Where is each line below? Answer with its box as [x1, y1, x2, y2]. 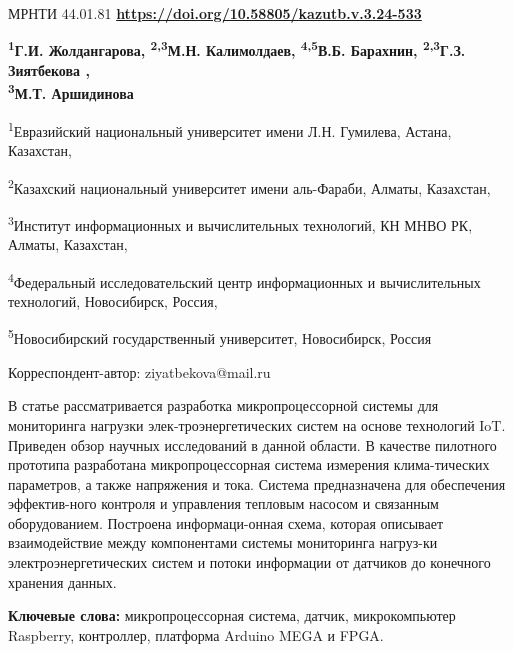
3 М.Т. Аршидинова [8, 80, 134, 104]
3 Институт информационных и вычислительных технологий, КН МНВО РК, [8, 211, 473, 235]
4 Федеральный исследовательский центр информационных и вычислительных [8, 268, 481, 292]
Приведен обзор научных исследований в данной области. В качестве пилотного [8, 434, 497, 455]
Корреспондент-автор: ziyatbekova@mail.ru [8, 361, 271, 382]
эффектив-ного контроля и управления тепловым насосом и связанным [8, 493, 439, 514]
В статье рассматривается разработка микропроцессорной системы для [8, 395, 439, 416]
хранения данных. [8, 571, 117, 592]
